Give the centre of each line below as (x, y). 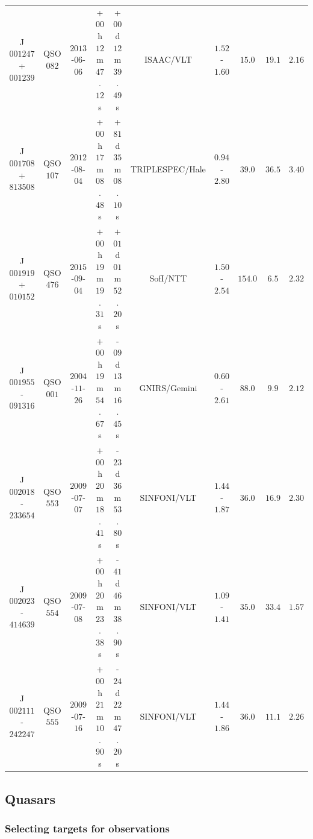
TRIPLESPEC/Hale (168, 168)
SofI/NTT (168, 278)
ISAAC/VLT (168, 59)
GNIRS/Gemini (168, 387)
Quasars (30, 798)
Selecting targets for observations (87, 828)
